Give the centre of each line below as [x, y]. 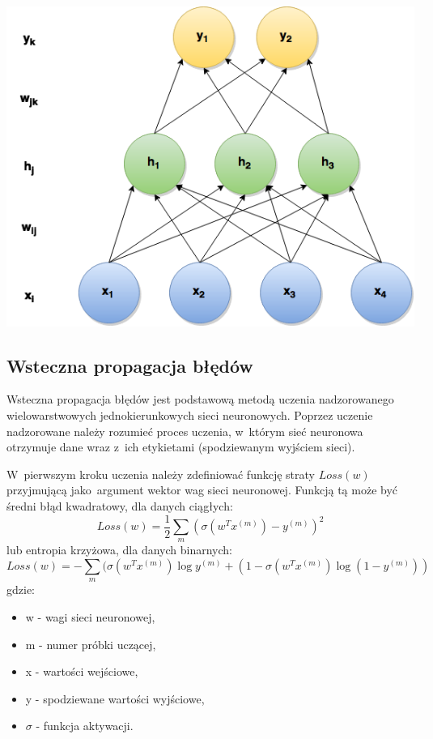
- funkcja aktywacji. [85, 726]
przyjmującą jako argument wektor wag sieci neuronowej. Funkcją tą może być [202, 490]
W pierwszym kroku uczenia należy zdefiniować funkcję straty [161, 474]
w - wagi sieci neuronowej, [90, 616]
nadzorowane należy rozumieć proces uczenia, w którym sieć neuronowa [185, 431]
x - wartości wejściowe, [82, 671]
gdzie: [21, 589]
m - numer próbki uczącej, [91, 644]
